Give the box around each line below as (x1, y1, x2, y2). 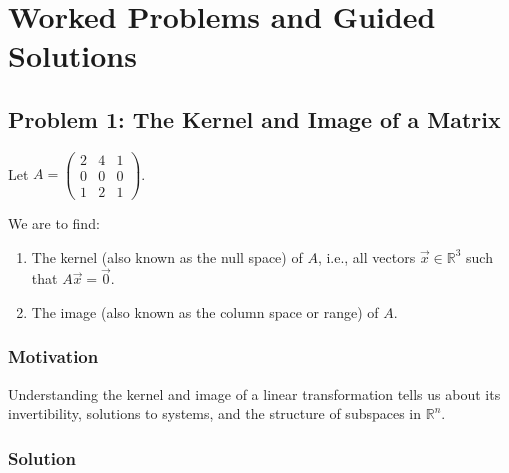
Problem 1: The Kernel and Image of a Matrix (8, 103, 501, 134)
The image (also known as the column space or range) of (31, 301, 379, 322)
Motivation (8, 344, 99, 369)
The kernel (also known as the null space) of (31, 246, 303, 267)
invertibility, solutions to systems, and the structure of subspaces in (8, 403, 422, 424)
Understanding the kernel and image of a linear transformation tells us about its (8, 383, 501, 404)
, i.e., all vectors (317, 246, 416, 267)
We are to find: (8, 212, 100, 233)
